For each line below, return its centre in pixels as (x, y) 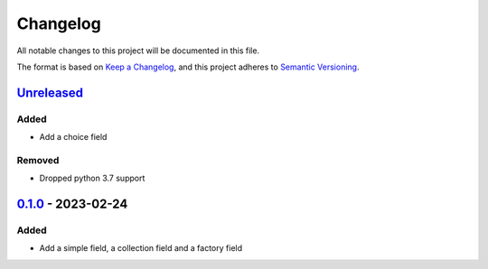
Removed (38, 160)
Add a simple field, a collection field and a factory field (141, 248)
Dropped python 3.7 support (92, 178)
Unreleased (50, 93)
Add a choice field (73, 137)
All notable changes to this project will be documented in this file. (138, 51)
